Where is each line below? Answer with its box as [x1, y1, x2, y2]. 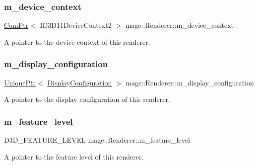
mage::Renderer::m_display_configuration [126, 77, 254, 87]
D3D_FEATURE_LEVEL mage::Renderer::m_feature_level [4, 135, 190, 145]
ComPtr [4, 20, 29, 30]
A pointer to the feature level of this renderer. [4, 151, 144, 162]
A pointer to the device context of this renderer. [4, 36, 150, 47]
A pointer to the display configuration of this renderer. [4, 94, 170, 104]
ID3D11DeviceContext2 [40, 20, 112, 30]
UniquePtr [4, 77, 36, 87]
